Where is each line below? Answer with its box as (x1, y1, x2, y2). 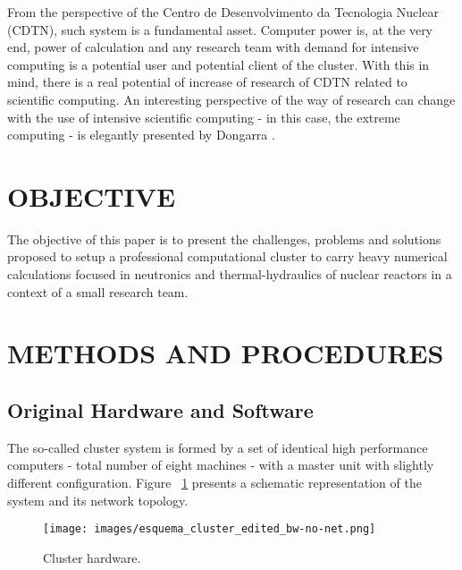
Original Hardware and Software (7, 396, 314, 424)
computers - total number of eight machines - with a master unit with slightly (7, 455, 434, 474)
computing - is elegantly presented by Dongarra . (7, 125, 275, 144)
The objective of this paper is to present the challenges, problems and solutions (7, 229, 441, 248)
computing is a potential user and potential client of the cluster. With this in (7, 55, 430, 73)
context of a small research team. (7, 282, 189, 301)
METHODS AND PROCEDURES (7, 335, 444, 371)
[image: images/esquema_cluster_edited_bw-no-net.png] (43, 523, 376, 536)
